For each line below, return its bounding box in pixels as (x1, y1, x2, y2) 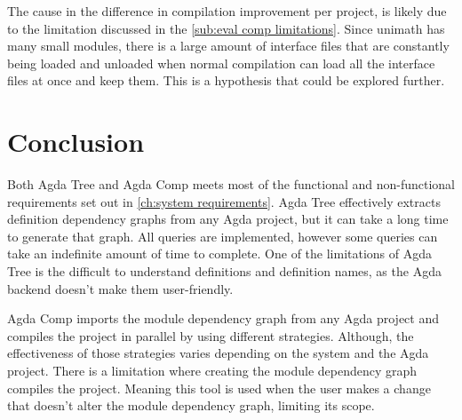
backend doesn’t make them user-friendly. (7, 279, 234, 297)
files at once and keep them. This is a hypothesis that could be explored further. (7, 71, 445, 90)
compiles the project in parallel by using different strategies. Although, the (7, 326, 414, 345)
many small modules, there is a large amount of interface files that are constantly (7, 36, 450, 55)
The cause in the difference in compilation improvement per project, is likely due (7, 2, 447, 20)
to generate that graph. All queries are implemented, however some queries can (7, 226, 438, 245)
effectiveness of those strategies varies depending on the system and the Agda (7, 344, 429, 362)
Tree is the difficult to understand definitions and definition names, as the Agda (7, 262, 442, 281)
